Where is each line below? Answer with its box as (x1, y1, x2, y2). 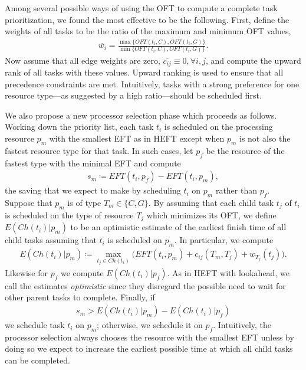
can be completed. (5, 354, 70, 366)
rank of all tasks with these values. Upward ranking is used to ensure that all (5, 66, 284, 78)
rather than (215, 184, 257, 197)
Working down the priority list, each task (5, 120, 154, 133)
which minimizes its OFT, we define (146, 208, 277, 221)
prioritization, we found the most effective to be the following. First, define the (5, 13, 289, 25)
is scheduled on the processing (164, 120, 273, 133)
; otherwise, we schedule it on (97, 319, 203, 331)
